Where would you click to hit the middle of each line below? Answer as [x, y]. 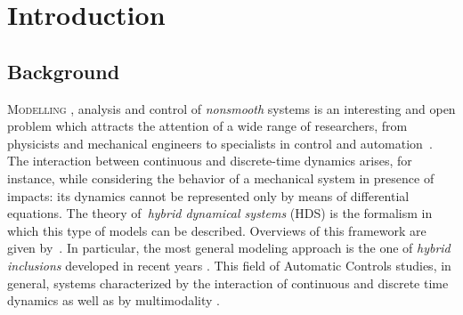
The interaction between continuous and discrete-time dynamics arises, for [210, 161]
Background [64, 71]
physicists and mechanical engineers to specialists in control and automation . [220, 143]
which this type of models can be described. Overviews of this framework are [217, 230]
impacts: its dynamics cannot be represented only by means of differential [208, 195]
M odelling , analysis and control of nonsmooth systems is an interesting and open [231, 108]
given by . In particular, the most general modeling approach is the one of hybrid [229, 248]
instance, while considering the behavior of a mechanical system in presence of [221, 178]
